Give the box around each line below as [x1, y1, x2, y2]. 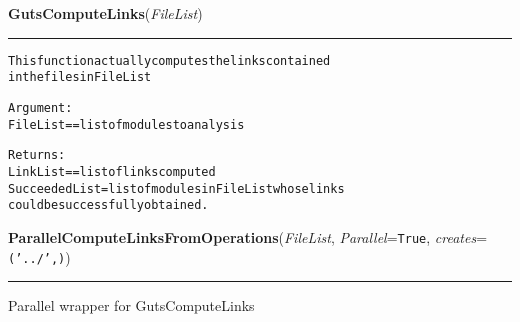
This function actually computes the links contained [8, 53, 331, 68]
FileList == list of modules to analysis [8, 117, 245, 132]
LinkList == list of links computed [8, 164, 216, 179]
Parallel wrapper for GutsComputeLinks [8, 295, 255, 316]
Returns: [8, 148, 66, 163]
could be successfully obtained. [8, 198, 209, 213]
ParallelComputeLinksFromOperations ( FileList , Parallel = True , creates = [8, 226, 488, 247]
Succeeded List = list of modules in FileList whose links [8, 181, 345, 196]
